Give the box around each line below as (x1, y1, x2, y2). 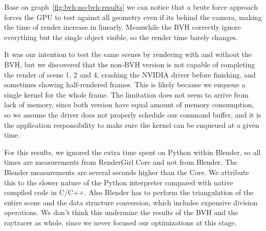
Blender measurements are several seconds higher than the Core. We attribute (4, 166, 249, 177)
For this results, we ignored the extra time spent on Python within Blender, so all (4, 146, 261, 157)
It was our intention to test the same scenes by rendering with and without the (4, 49, 252, 60)
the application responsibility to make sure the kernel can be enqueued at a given (4, 119, 259, 130)
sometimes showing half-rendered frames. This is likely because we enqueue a (4, 79, 246, 90)
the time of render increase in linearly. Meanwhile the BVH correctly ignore (4, 22, 241, 32)
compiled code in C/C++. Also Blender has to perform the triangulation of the (4, 187, 254, 198)
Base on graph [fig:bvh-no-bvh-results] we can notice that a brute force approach (4, 2, 258, 12)
